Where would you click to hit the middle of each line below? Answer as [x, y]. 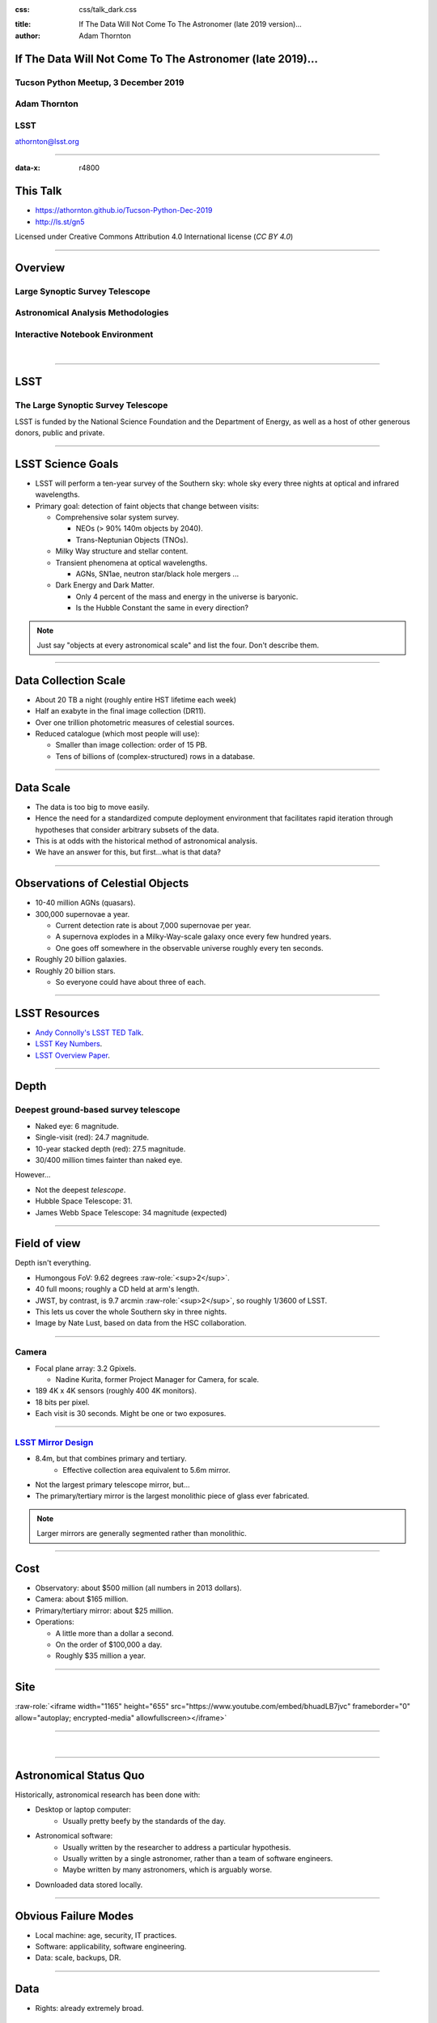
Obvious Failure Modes [74, 1916]
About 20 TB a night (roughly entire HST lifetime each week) [136, 699]
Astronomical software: [74, 1836]
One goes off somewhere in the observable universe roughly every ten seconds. [189, 948]
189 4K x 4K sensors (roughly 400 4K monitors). [116, 1391]
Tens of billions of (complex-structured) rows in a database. [155, 756]
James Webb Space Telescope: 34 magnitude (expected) [131, 1212]
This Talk [38, 191]
